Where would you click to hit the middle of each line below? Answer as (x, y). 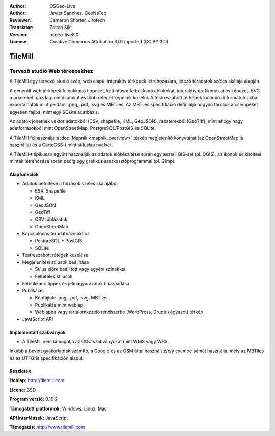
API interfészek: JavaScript (39, 418)
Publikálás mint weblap (59, 305)
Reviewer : (20, 20)
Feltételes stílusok (54, 276)
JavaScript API (38, 319)
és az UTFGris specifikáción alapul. (47, 358)
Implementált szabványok (37, 332)
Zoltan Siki (61, 28)
